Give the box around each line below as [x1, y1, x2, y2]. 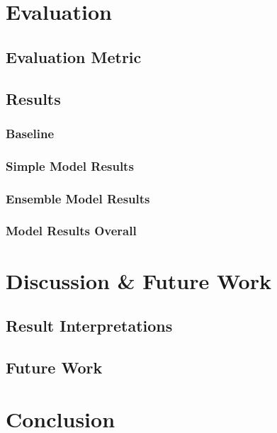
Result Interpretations [6, 315, 173, 337]
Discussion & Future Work [6, 266, 271, 295]
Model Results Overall [6, 222, 137, 240]
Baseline [6, 124, 55, 142]
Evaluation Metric [6, 45, 142, 67]
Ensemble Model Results [6, 189, 150, 207]
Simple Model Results [6, 157, 134, 174]
